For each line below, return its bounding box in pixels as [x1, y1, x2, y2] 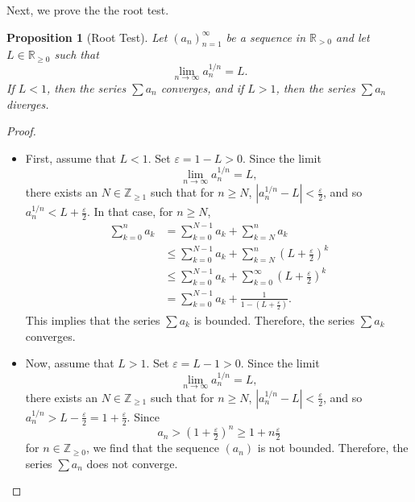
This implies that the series [25, 312, 160, 329]
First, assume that [25, 149, 116, 166]
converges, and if [160, 79, 244, 96]
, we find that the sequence [85, 439, 219, 456]
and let [335, 28, 370, 45]
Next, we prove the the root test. [6, 2, 169, 18]
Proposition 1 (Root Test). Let [6, 28, 168, 45]
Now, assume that [25, 355, 114, 371]
